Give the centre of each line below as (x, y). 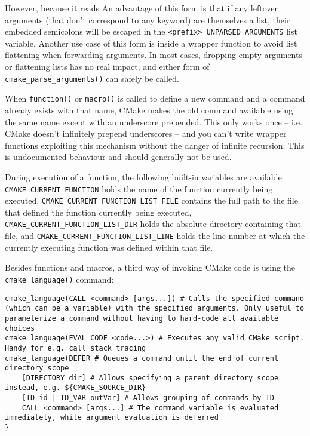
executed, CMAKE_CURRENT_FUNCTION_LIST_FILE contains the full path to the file (151, 200)
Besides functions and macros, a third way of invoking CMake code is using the (150, 267)
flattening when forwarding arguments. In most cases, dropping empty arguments (154, 55)
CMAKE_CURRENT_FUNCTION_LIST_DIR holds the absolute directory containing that (153, 224)
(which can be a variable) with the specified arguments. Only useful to (155, 308)
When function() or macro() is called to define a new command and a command (155, 98)
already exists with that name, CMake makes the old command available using (149, 110)
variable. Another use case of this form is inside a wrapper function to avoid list (151, 43)
